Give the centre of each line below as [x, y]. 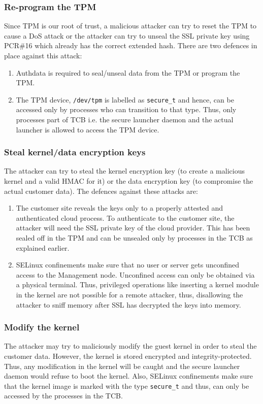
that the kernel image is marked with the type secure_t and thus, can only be [127, 385]
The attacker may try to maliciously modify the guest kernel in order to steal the [130, 346]
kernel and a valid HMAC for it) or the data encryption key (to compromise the [129, 181]
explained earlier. [43, 247]
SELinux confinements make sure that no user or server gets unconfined [128, 265]
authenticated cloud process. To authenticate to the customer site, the [125, 217]
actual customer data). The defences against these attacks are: [101, 191]
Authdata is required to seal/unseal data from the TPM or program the [128, 72]
